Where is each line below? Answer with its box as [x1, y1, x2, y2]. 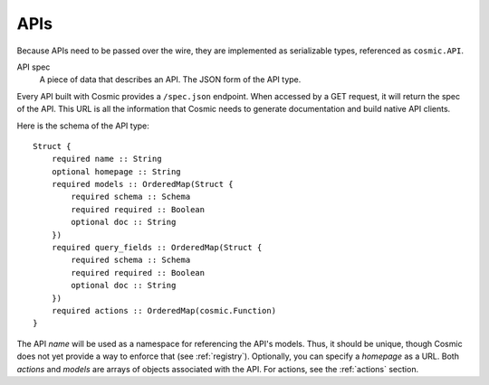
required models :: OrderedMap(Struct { [51, 179, 235, 190]
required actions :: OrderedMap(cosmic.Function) [51, 305, 276, 315]
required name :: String [51, 154, 162, 164]
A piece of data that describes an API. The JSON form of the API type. [39, 74, 302, 85]
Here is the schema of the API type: [16, 120, 149, 131]
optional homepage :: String [51, 166, 181, 176]
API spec [16, 61, 51, 72]
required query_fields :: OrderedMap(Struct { [51, 242, 263, 253]
